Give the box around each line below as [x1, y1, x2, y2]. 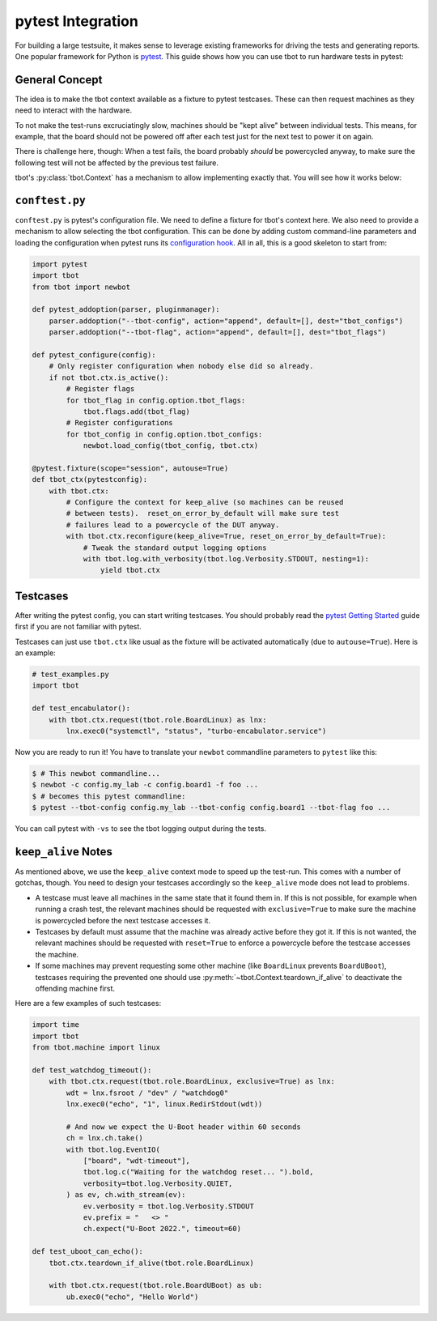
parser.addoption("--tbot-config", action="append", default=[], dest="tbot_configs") [49, 316, 404, 326]
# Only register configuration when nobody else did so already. [49, 361, 314, 371]
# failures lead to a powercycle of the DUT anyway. [66, 520, 280, 530]
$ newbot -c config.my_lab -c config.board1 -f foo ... [32, 780, 259, 790]
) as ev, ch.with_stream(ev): [66, 1191, 186, 1200]
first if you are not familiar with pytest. [15, 622, 142, 632]
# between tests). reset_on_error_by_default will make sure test [66, 509, 340, 518]
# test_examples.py [32, 670, 109, 680]
